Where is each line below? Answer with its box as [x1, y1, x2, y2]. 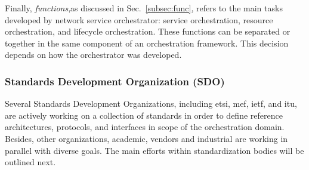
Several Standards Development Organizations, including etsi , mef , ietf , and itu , [5, 97, 297, 110]
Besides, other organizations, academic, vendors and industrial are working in [5, 132, 288, 144]
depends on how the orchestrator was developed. [5, 48, 182, 61]
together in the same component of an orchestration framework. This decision [5, 36, 289, 49]
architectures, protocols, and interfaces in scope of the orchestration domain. [5, 120, 285, 133]
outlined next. [5, 156, 56, 168]
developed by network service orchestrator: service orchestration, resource [5, 13, 273, 26]
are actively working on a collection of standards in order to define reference [5, 109, 283, 121]
